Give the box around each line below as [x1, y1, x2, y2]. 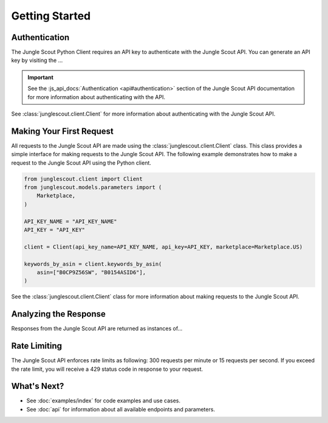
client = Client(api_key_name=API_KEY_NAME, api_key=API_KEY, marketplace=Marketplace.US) [24, 243, 303, 250]
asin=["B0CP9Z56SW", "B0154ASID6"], [36, 269, 146, 276]
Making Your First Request [11, 126, 114, 136]
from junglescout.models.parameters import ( [24, 184, 162, 191]
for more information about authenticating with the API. [27, 93, 165, 100]
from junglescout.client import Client [24, 175, 143, 182]
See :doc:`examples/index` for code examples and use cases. [26, 397, 181, 404]
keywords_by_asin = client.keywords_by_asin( [24, 260, 162, 267]
